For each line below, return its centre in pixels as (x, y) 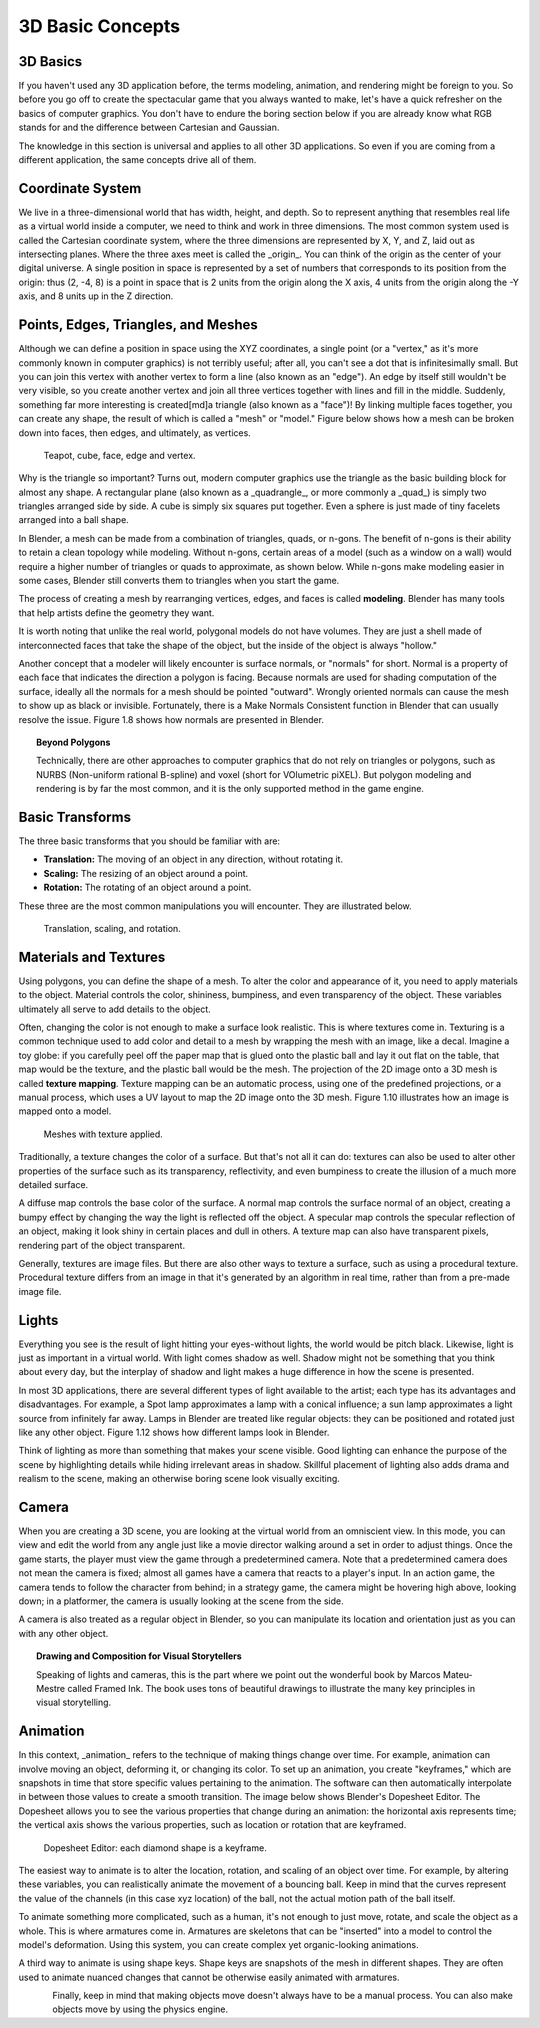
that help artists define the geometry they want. (116, 612)
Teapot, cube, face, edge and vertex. (119, 455)
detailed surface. (53, 1184)
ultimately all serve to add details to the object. (115, 1009)
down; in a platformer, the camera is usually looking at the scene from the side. (181, 1601)
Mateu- (458, 1674)
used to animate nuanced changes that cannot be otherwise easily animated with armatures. (209, 1977)
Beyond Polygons (73, 742)
